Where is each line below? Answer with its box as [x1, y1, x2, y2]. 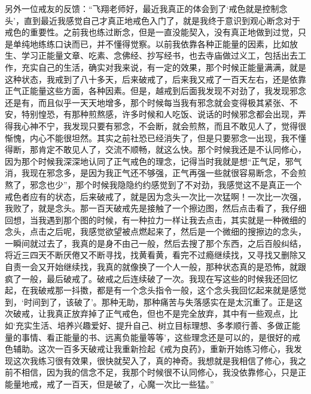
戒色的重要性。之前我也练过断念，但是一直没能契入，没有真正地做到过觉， [5, 26, 298, 38]
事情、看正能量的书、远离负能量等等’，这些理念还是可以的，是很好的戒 [21, 331, 300, 343]
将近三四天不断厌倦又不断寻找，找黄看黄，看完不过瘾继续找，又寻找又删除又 [5, 248, 306, 261]
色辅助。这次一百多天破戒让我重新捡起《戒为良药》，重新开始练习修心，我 [5, 343, 294, 355]
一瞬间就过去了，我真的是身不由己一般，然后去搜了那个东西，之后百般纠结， [5, 237, 306, 249]
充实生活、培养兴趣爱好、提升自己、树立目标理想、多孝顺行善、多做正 [15, 319, 292, 332]
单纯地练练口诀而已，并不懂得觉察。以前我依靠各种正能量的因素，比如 [13, 37, 289, 50]
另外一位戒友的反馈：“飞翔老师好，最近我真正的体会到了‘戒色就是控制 [5, 2, 279, 14]
